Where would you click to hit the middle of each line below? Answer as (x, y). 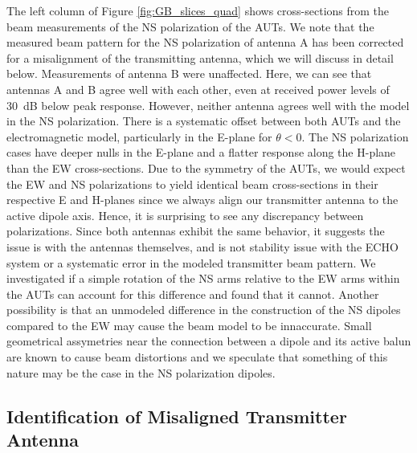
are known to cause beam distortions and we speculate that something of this (197, 357)
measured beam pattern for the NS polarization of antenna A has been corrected (205, 42)
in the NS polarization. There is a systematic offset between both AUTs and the (204, 121)
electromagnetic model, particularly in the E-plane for (139, 136)
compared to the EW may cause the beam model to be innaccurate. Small (189, 325)
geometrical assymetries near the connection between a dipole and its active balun (209, 341)
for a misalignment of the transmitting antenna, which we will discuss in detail (200, 57)
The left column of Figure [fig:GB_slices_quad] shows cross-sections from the (198, 10)
